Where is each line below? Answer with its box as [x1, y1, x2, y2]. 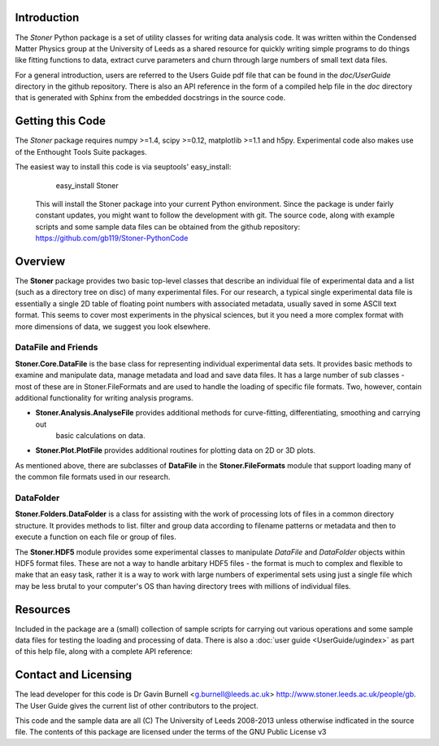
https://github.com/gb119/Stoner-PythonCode [35, 233, 189, 244]
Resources [15, 603, 71, 617]
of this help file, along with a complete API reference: [15, 647, 193, 656]
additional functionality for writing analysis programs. [15, 393, 194, 402]
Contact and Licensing [15, 668, 133, 682]
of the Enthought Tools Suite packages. [15, 147, 147, 156]
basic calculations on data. [55, 431, 146, 441]
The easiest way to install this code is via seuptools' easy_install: [15, 162, 232, 172]
